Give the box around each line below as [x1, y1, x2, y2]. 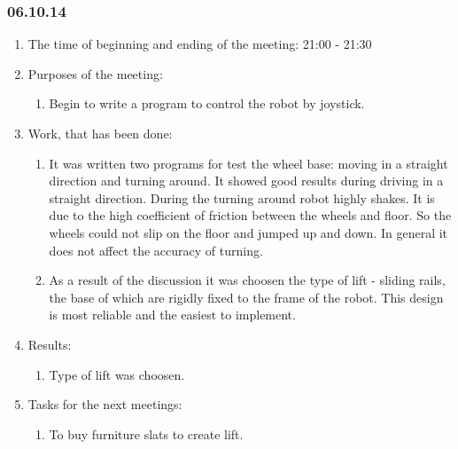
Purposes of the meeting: [27, 64, 163, 83]
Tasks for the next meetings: [27, 395, 182, 414]
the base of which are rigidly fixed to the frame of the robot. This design [49, 288, 444, 306]
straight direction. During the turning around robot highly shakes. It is [49, 188, 435, 207]
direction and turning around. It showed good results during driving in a [49, 171, 444, 190]
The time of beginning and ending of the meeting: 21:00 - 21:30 [27, 35, 372, 53]
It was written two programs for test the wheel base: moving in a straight [49, 154, 448, 172]
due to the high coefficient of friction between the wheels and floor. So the [49, 206, 452, 224]
